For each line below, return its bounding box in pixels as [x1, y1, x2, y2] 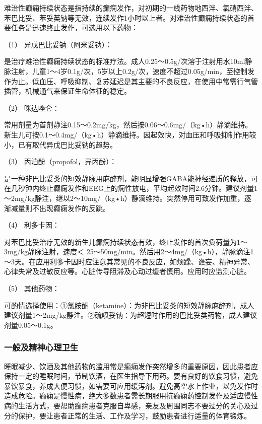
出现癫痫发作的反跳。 [39, 202, 110, 213]
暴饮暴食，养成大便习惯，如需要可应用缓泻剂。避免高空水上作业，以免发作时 [4, 380, 258, 391]
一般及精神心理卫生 [4, 341, 79, 354]
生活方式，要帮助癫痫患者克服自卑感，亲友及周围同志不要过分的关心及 [18, 400, 251, 411]
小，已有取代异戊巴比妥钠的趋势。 [4, 139, 117, 150]
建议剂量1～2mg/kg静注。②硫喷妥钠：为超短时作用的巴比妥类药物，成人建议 [4, 310, 257, 320]
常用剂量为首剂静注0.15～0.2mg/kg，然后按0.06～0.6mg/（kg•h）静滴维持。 [4, 119, 252, 130]
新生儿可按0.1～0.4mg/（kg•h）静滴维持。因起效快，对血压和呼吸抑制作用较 [4, 129, 256, 139]
